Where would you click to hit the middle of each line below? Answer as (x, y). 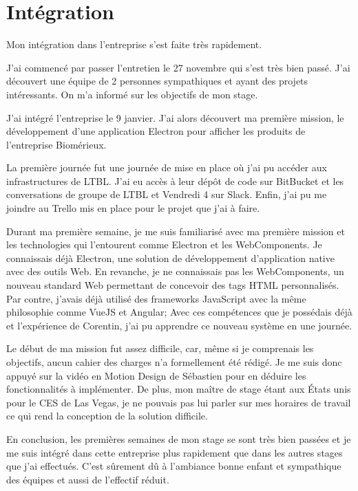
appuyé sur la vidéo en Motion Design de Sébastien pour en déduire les (156, 375)
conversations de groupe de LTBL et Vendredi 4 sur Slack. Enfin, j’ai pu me (167, 194)
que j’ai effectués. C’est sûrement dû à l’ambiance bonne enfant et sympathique (174, 466)
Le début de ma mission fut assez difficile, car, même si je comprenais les (160, 348)
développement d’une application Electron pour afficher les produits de (156, 131)
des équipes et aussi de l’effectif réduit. (88, 479)
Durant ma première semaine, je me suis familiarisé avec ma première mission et (176, 231)
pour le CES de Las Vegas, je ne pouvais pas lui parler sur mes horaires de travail (179, 402)
